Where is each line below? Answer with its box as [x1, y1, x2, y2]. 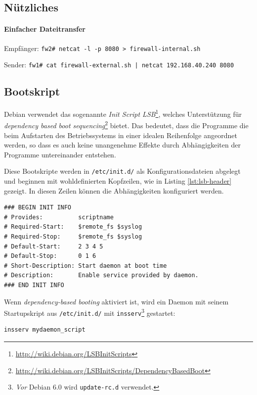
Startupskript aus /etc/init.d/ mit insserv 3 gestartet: [4, 306, 175, 318]
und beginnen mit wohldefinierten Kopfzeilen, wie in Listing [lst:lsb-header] [4, 176, 232, 186]
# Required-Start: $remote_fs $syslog [4, 223, 142, 231]
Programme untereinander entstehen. [4, 149, 116, 159]
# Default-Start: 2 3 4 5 [4, 243, 103, 250]
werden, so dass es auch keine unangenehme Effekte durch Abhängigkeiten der [4, 140, 241, 150]
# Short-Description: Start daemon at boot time [4, 262, 167, 269]
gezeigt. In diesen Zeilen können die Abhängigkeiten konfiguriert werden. [4, 185, 224, 196]
